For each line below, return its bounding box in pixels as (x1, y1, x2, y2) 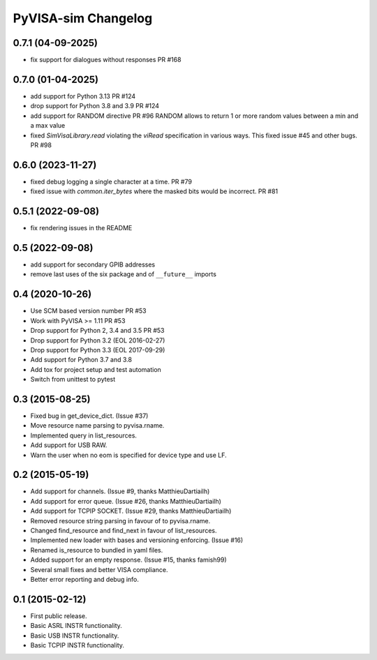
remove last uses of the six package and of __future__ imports (30, 270, 216, 278)
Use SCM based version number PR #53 (30, 307, 147, 315)
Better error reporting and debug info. (30, 575, 140, 583)
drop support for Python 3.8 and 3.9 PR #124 (30, 102, 160, 110)
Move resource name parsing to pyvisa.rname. (30, 421, 165, 430)
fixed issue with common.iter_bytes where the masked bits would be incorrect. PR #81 (30, 187, 279, 195)
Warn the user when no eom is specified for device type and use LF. (30, 451, 227, 459)
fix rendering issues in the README (30, 224, 133, 232)
